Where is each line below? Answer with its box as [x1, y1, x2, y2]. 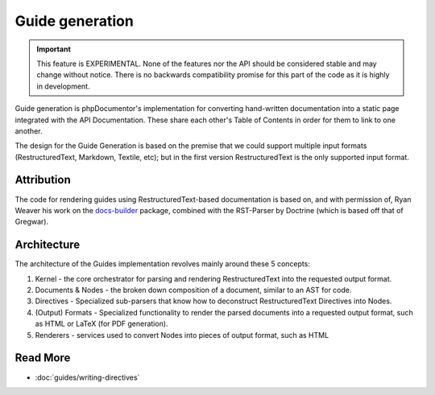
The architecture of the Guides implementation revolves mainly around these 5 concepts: [14, 259, 310, 269]
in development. [36, 81, 90, 91]
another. [14, 125, 43, 136]
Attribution [14, 173, 72, 187]
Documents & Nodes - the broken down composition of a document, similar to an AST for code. [35, 286, 352, 295]
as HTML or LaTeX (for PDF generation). [35, 319, 168, 329]
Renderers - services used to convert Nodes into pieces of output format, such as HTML [35, 330, 329, 339]
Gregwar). [14, 217, 48, 227]
